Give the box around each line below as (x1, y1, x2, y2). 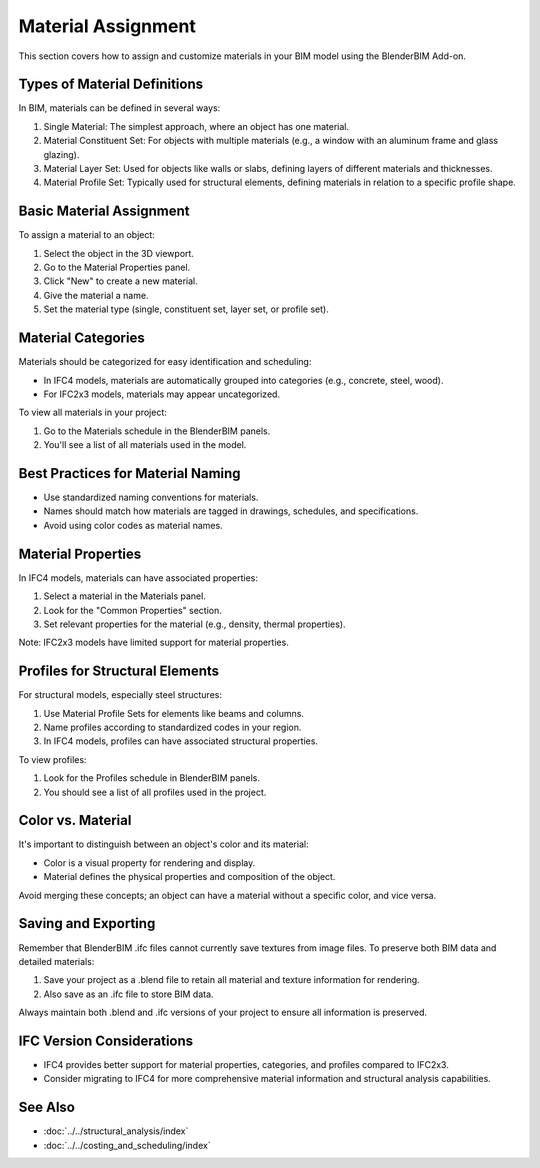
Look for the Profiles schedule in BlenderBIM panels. (43, 772, 260, 784)
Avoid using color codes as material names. (43, 519, 224, 531)
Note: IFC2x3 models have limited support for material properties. (18, 636, 289, 649)
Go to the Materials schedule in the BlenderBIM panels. (43, 425, 271, 437)
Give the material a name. (43, 289, 149, 301)
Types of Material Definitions (18, 76, 204, 93)
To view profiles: (18, 753, 87, 765)
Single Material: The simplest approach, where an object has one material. (43, 120, 350, 132)
